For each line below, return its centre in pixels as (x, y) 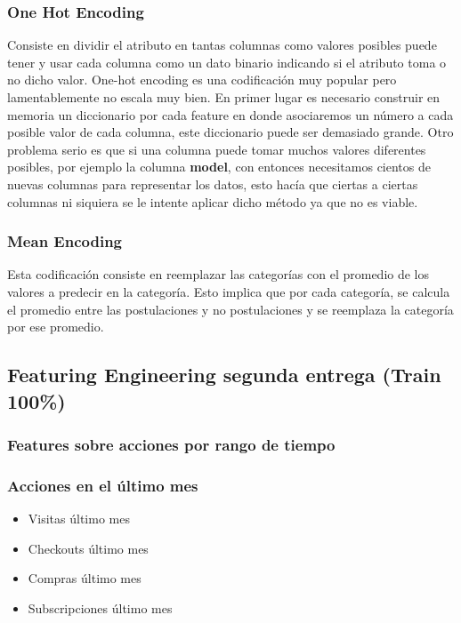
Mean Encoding (65, 241)
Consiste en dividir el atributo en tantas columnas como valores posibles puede (222, 45)
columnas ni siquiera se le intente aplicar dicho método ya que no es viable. (213, 201)
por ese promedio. (56, 327)
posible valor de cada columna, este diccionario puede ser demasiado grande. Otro (230, 132)
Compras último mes (85, 578)
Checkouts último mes (88, 548)
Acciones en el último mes (103, 485)
